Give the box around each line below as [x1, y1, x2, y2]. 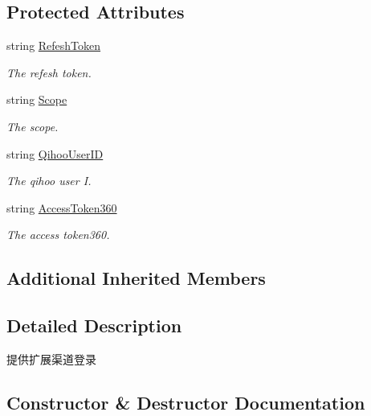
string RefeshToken [6, 37, 101, 54]
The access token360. [6, 226, 110, 243]
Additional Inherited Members [6, 266, 266, 290]
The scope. [6, 117, 59, 134]
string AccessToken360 [6, 199, 117, 216]
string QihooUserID [6, 145, 104, 162]
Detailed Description [6, 313, 182, 338]
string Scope [6, 91, 67, 108]
